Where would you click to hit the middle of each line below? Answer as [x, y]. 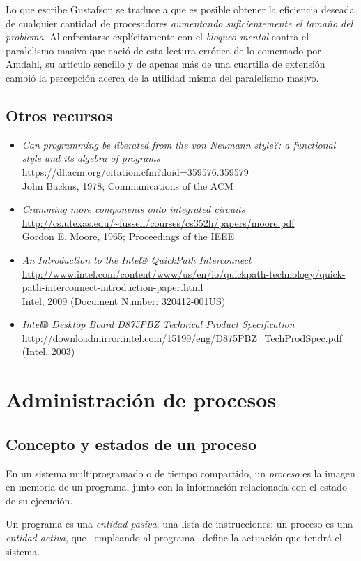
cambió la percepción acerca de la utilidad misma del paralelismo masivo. [162, 77]
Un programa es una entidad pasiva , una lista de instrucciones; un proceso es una [179, 524]
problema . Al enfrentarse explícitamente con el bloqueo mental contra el [158, 37]
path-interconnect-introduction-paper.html [113, 287]
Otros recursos [59, 115]
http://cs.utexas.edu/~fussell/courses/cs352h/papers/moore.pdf [158, 222]
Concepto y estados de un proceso [131, 443]
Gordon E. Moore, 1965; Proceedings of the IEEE [128, 236]
